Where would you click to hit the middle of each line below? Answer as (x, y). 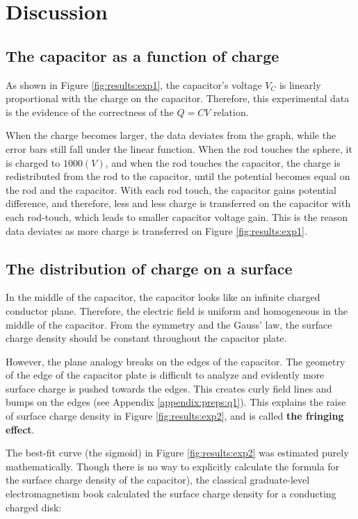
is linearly (300, 84)
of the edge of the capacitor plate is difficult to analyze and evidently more (165, 375)
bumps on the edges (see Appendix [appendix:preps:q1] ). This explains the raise (176, 402)
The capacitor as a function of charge (143, 55)
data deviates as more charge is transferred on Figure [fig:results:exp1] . (156, 230)
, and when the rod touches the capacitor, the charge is (223, 162)
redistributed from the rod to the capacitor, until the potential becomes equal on (178, 176)
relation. (231, 112)
